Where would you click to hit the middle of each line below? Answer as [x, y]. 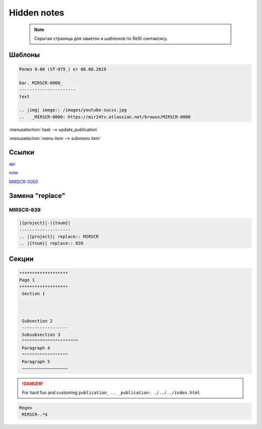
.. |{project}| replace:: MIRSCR [59, 237]
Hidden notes [37, 13]
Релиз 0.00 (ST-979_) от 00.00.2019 [63, 69]
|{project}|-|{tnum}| [45, 223]
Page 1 [27, 280]
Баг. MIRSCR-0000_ [41, 83]
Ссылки [22, 152]
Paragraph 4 [36, 348]
